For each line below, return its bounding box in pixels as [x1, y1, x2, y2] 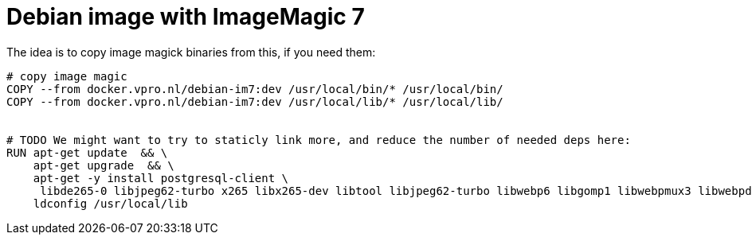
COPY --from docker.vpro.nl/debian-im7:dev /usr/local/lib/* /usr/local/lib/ [6, 95, 503, 108]
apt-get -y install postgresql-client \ [33, 171, 289, 185]
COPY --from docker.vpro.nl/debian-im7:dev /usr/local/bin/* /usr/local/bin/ [6, 82, 503, 95]
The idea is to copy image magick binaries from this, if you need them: [6, 45, 376, 59]
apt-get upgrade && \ [33, 158, 174, 172]
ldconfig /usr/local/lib [33, 196, 188, 210]
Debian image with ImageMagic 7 [6, 3, 365, 30]
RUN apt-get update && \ [6, 146, 168, 159]
